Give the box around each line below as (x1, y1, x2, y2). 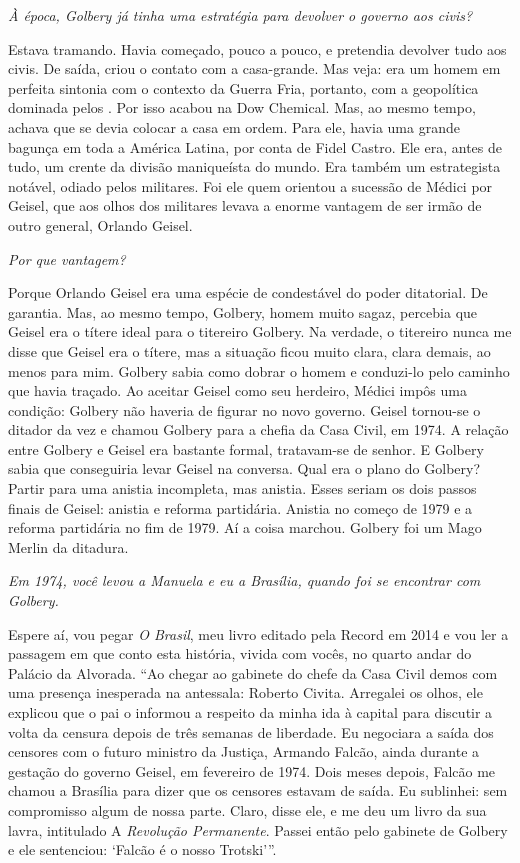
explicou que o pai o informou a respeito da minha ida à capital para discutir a (8, 702, 493, 722)
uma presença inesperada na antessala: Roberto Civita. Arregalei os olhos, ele (8, 682, 483, 703)
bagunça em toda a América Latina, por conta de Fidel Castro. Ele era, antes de (8, 136, 502, 157)
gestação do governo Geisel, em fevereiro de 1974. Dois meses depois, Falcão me (8, 760, 496, 781)
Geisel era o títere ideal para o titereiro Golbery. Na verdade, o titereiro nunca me (8, 321, 512, 342)
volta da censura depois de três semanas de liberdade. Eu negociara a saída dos (8, 721, 494, 742)
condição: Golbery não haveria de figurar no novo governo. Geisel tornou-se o (8, 399, 481, 420)
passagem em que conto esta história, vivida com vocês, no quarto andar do (8, 643, 472, 664)
